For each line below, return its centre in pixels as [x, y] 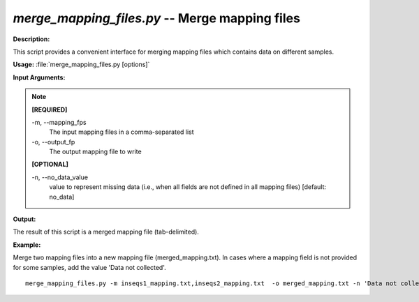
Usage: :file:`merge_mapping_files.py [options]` [81, 65]
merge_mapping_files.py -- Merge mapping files [156, 18]
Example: [27, 245]
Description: [31, 39]
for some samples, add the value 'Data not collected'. [90, 267]
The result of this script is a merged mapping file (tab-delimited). [106, 232]
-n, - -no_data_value [60, 177]
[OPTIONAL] [50, 165]
